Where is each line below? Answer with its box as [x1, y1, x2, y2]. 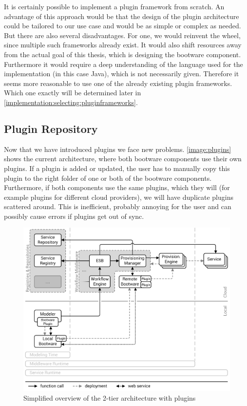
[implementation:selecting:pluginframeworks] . [4, 97, 138, 107]
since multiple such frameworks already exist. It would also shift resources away [4, 40, 242, 50]
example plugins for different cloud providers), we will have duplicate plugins [4, 192, 233, 202]
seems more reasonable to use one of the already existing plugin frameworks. [4, 78, 232, 88]
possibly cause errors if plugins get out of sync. [4, 211, 144, 221]
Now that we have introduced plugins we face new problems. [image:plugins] [4, 144, 231, 154]
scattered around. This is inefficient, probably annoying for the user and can [4, 201, 231, 212]
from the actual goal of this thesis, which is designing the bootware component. [4, 49, 241, 59]
